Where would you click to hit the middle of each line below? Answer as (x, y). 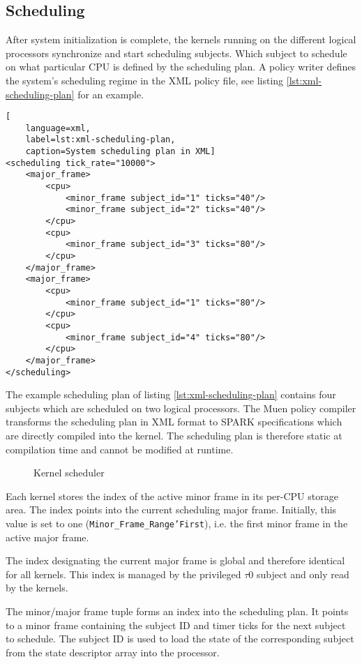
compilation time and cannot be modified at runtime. (120, 449)
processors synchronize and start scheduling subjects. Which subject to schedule (176, 53)
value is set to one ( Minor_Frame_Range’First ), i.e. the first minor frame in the (177, 523)
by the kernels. (37, 588)
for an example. (111, 94)
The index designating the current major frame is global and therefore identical (175, 560)
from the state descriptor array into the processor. (113, 652)
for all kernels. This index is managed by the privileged (123, 574)
